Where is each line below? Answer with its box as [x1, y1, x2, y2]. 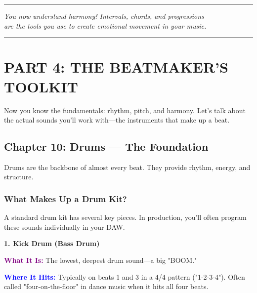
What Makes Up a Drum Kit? [4, 193, 127, 205]
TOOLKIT [4, 76, 78, 96]
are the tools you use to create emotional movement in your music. [4, 20, 207, 31]
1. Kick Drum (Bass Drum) [4, 238, 100, 249]
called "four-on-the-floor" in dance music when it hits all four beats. [4, 281, 209, 292]
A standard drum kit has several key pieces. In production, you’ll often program [4, 212, 247, 222]
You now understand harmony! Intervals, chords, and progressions [4, 11, 204, 21]
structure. [4, 171, 34, 182]
